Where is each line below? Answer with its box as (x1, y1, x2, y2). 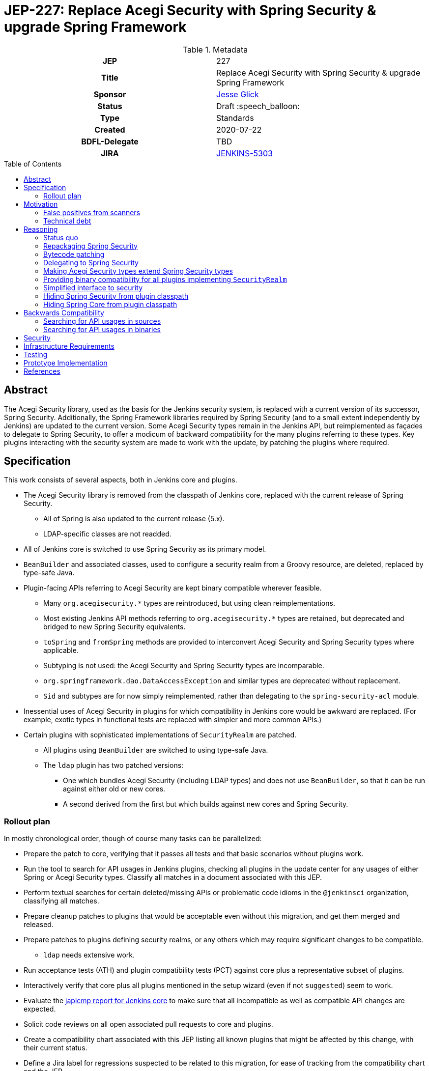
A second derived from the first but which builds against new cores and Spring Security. (63, 800, 348, 809)
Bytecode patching (43, 250, 105, 258)
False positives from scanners (43, 208, 141, 217)
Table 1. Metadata (182, 44, 248, 55)
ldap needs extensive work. (43, 951, 135, 959)
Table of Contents (4, 159, 62, 168)
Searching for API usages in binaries (43, 325, 161, 334)
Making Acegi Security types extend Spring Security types (43, 266, 233, 275)
